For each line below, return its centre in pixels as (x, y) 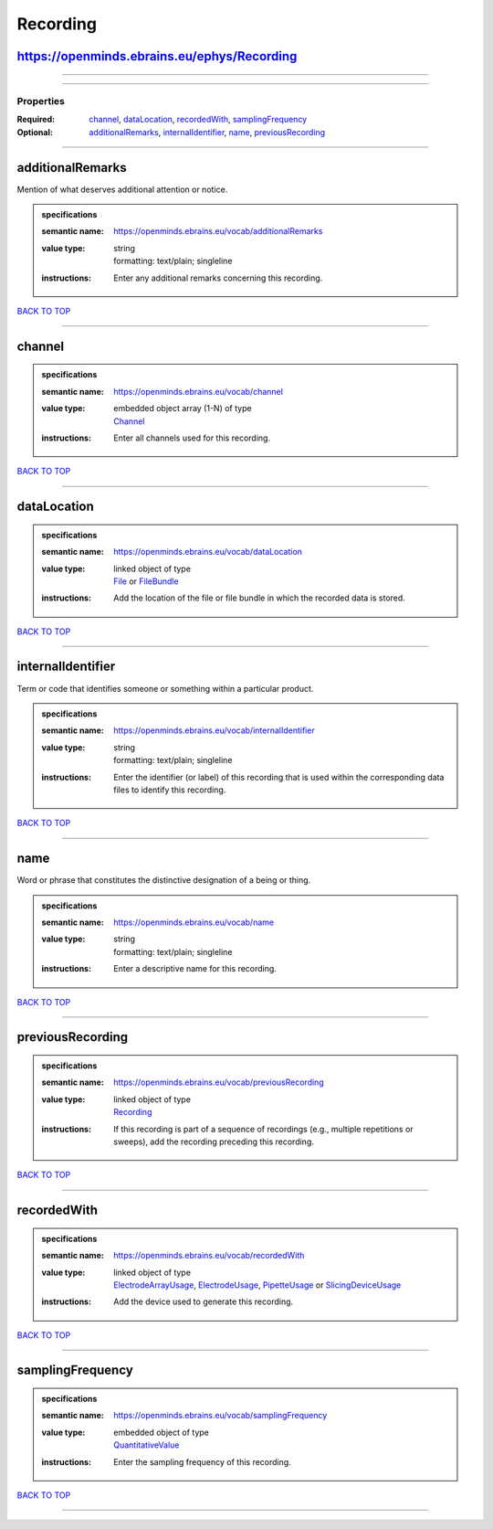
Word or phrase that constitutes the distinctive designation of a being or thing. (164, 880)
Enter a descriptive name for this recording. (195, 969)
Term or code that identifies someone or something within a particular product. (165, 688)
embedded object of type (161, 1432)
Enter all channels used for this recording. (192, 438)
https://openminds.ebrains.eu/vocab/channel (198, 391)
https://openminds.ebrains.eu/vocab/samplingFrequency (220, 1416)
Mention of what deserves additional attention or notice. (122, 189)
